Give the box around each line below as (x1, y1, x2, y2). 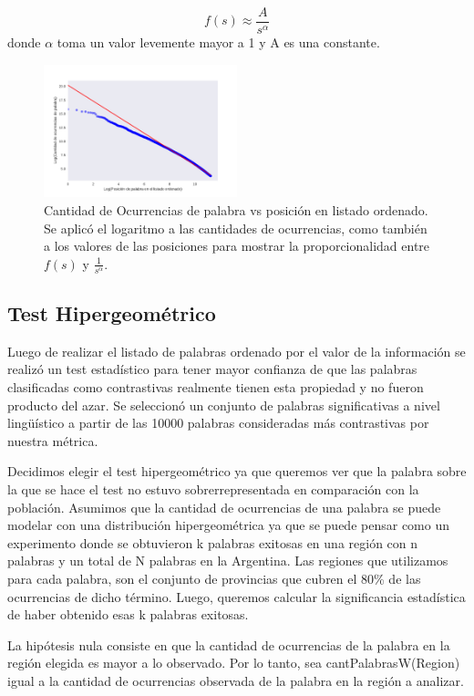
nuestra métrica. (7, 431, 98, 450)
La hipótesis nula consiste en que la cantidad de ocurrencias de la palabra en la (7, 635, 450, 654)
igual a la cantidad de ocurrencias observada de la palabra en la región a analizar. (7, 670, 464, 690)
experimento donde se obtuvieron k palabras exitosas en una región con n (7, 533, 418, 552)
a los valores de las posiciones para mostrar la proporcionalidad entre (44, 236, 430, 255)
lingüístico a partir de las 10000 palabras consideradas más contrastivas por (7, 413, 429, 432)
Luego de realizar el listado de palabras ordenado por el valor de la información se (7, 341, 466, 360)
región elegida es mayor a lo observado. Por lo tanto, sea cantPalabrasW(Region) (7, 653, 460, 672)
